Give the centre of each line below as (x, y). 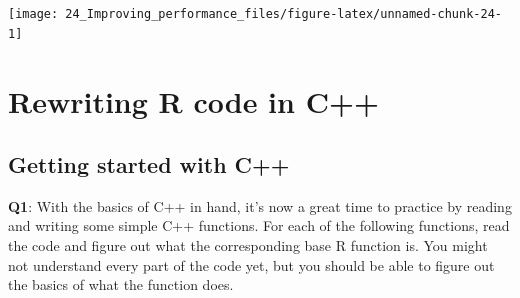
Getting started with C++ (149, 164)
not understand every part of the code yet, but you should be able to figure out (251, 264)
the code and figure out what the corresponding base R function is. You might (248, 245)
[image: (33, 14)
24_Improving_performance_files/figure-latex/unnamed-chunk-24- (283, 14)
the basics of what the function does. (121, 284)
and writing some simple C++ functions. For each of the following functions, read (259, 225)
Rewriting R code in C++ (194, 100)
